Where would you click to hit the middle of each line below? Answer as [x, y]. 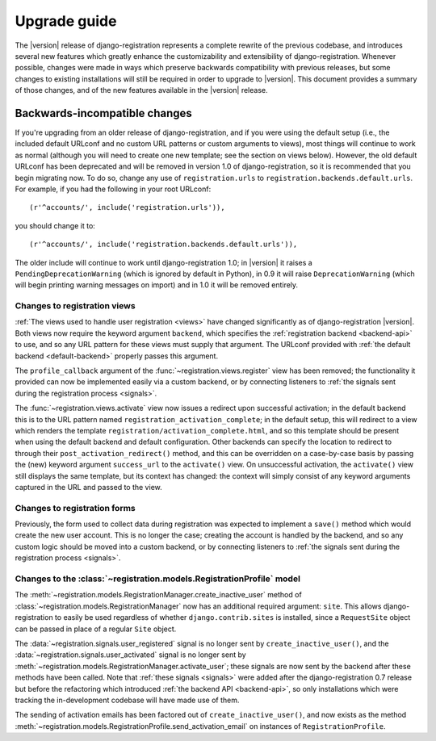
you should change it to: [55, 225]
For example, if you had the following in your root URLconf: [113, 189]
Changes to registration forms [75, 508]
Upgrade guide [66, 21]
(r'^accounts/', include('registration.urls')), [127, 207]
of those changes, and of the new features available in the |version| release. [141, 90]
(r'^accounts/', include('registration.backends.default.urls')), [163, 245]
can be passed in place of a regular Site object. [96, 629]
